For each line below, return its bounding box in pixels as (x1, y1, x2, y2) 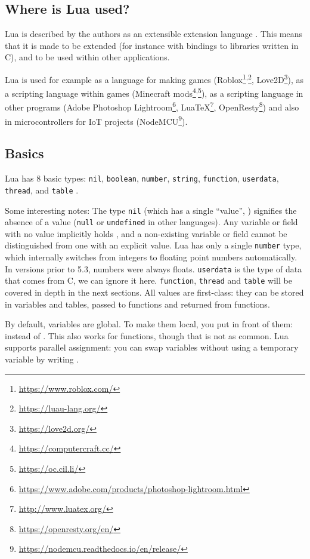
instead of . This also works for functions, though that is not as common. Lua (5, 329, 289, 342)
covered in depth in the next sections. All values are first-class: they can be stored (5, 285, 304, 298)
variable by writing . (5, 352, 79, 365)
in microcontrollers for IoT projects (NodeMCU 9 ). (5, 113, 188, 127)
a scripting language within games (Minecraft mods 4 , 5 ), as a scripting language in (5, 85, 303, 99)
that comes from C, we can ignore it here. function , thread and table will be (5, 274, 292, 287)
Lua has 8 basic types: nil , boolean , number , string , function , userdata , (5, 172, 279, 185)
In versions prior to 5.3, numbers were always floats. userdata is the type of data (5, 262, 302, 275)
